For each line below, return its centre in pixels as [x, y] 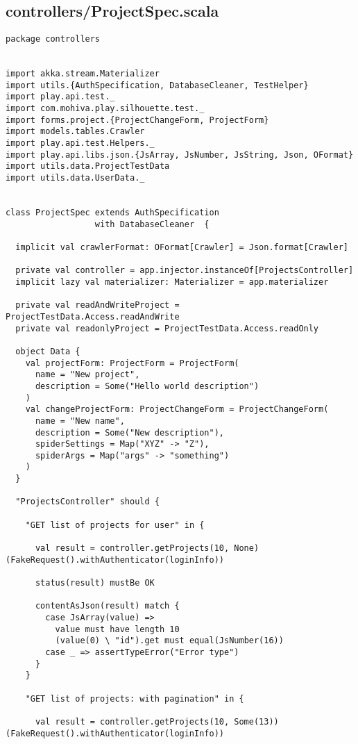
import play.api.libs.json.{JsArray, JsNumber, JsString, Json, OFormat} [180, 155]
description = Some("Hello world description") [147, 386]
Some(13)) [256, 721]
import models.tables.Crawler [75, 132]
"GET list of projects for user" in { [115, 525]
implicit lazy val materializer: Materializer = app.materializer [172, 282]
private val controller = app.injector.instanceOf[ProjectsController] [185, 271]
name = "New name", [80, 421]
